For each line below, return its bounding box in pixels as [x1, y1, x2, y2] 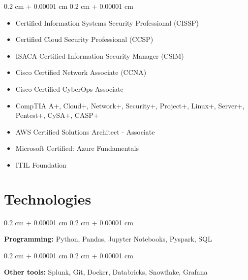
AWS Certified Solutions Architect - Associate [15, 126, 155, 137]
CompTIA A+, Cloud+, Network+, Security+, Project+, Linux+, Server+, [15, 100, 245, 110]
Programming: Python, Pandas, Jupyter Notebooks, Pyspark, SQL [4, 234, 212, 244]
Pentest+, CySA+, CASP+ [15, 110, 99, 120]
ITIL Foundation [15, 159, 66, 170]
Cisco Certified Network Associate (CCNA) [15, 67, 147, 77]
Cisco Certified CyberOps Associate [15, 83, 124, 94]
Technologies [4, 188, 92, 209]
